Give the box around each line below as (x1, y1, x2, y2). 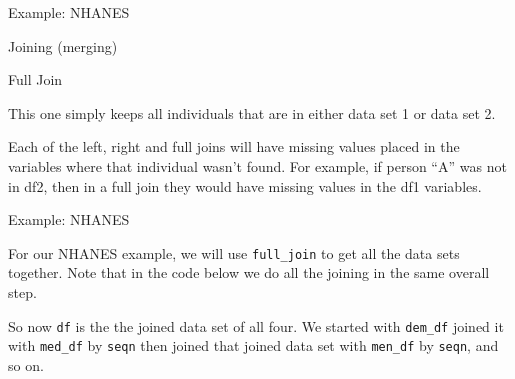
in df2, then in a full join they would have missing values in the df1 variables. (8, 175, 482, 196)
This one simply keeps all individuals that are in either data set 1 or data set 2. (8, 102, 496, 123)
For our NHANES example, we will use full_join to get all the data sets (8, 242, 460, 263)
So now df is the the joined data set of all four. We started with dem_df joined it (8, 315, 504, 336)
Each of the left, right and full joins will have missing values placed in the (8, 136, 460, 157)
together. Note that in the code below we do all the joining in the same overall (8, 262, 490, 283)
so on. (8, 354, 44, 375)
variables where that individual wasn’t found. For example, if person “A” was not (8, 155, 507, 176)
